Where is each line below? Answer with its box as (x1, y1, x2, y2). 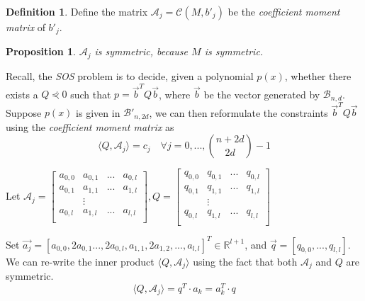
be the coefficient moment (228, 4, 340, 18)
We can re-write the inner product (6, 254, 155, 268)
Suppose (6, 105, 42, 120)
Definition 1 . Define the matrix (6, 4, 148, 18)
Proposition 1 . (6, 44, 76, 59)
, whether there (284, 68, 352, 83)
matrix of (6, 20, 45, 34)
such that (70, 86, 111, 101)
